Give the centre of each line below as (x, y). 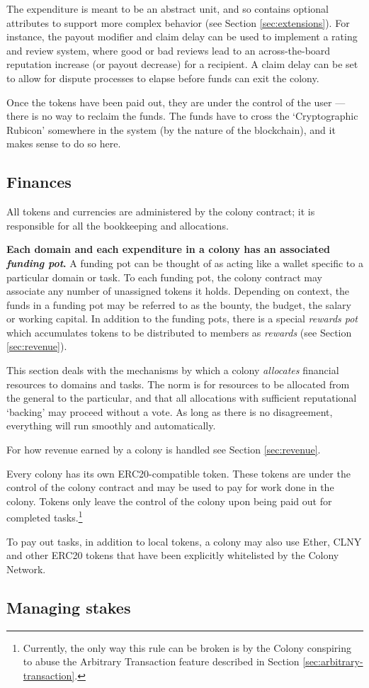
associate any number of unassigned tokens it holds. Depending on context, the (178, 291)
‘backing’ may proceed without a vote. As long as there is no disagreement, (170, 411)
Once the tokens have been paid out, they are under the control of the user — (176, 102)
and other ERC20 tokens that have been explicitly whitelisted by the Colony (173, 555)
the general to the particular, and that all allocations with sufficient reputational (182, 398)
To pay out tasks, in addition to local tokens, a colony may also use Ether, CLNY (184, 541)
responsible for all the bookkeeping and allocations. (118, 225)
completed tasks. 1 (45, 517)
